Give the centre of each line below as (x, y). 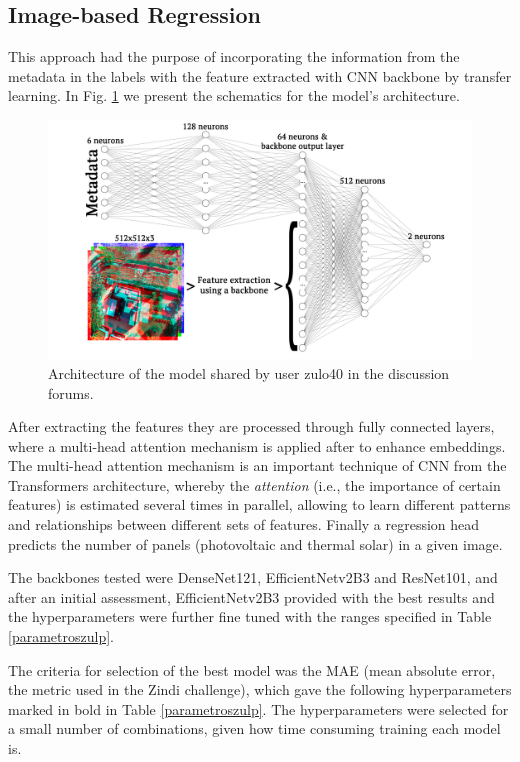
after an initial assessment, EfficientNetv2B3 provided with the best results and (251, 596)
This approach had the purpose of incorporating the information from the (234, 56)
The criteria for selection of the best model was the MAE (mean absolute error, (252, 669)
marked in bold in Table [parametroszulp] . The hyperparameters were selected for (258, 708)
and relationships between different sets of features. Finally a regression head (244, 524)
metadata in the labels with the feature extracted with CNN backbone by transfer (260, 75)
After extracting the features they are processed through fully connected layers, (251, 426)
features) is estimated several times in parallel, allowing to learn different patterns (259, 504)
